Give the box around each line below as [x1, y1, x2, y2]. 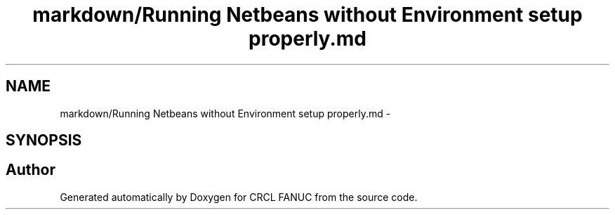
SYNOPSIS [6, 131, 82, 150]
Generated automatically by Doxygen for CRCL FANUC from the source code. [60, 190, 418, 203]
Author [6, 161, 55, 179]
